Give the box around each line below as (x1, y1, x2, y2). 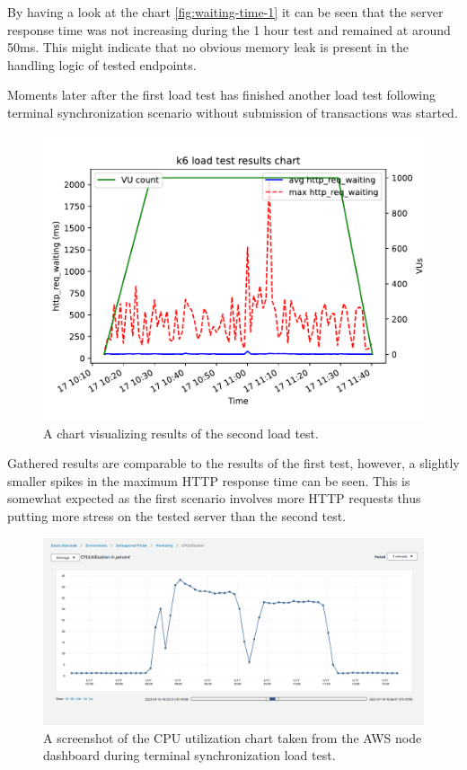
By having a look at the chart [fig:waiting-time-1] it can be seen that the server (7, 3, 444, 21)
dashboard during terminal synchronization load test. (43, 746, 336, 765)
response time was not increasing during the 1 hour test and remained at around (7, 20, 451, 39)
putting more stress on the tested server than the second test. (7, 506, 347, 525)
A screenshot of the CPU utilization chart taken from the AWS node (43, 728, 422, 747)
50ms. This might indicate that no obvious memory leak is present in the (7, 38, 409, 57)
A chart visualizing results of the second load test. (43, 423, 319, 442)
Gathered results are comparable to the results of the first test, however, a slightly (7, 454, 460, 473)
